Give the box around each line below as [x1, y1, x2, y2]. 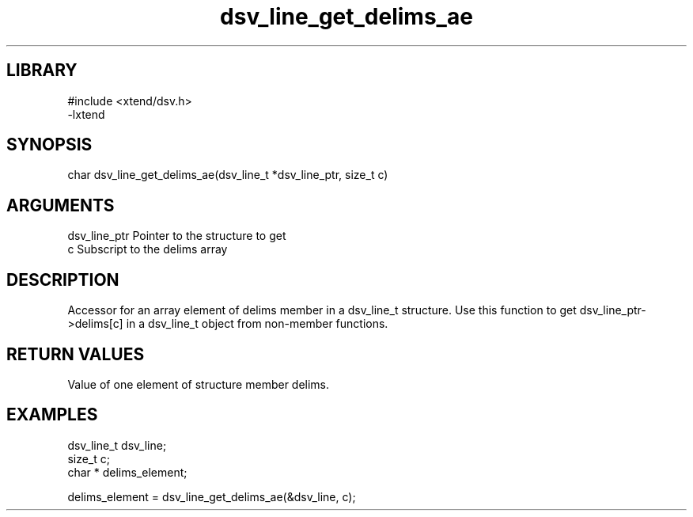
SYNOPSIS [6, 135, 93, 155]
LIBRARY [6, 60, 78, 81]
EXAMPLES [6, 405, 98, 425]
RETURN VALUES [6, 344, 145, 364]
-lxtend [67, 107, 105, 121]
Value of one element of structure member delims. [67, 377, 330, 391]
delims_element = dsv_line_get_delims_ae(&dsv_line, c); [67, 489, 356, 504]
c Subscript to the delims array [67, 242, 228, 257]
